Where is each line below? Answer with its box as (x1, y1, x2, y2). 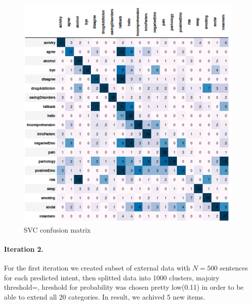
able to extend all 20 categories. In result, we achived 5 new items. (4, 292, 206, 302)
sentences (219, 263, 248, 273)
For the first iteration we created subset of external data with (4, 263, 190, 273)
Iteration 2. (4, 244, 43, 254)
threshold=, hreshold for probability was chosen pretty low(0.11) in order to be (4, 282, 244, 292)
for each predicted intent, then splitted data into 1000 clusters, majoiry (4, 272, 219, 282)
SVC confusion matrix (24, 224, 91, 235)
